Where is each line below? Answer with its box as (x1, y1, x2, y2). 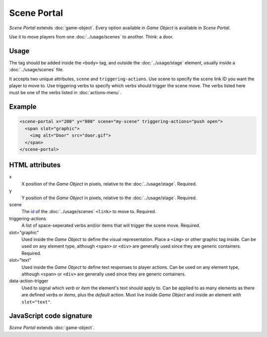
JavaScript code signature (9, 312, 92, 320)
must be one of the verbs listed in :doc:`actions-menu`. (9, 90, 121, 96)
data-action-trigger (9, 278, 49, 284)
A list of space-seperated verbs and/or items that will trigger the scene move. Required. (21, 223, 200, 228)
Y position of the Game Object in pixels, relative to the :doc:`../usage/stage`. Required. (21, 195, 197, 201)
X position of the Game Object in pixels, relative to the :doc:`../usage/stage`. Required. (21, 181, 197, 187)
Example (9, 103, 37, 111)
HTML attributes (9, 161, 61, 169)
